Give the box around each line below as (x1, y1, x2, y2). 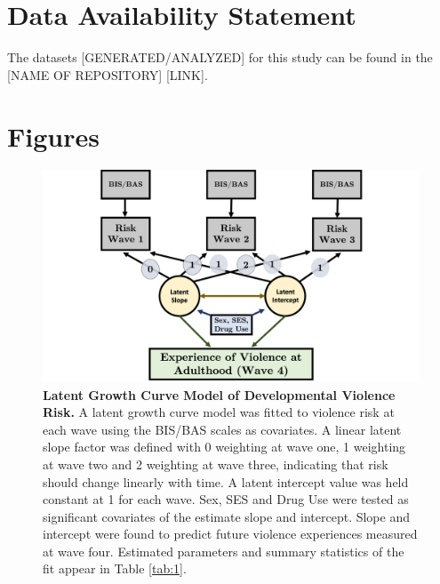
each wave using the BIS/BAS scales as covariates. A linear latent (43, 420, 402, 438)
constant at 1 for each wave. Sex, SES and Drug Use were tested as (43, 490, 409, 508)
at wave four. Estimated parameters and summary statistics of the (43, 541, 404, 560)
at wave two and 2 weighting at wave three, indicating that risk (43, 454, 388, 473)
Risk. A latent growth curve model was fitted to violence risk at (43, 403, 395, 421)
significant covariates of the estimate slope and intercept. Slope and (43, 507, 410, 525)
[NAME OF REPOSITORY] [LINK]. (7, 65, 208, 84)
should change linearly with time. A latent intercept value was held (43, 472, 409, 491)
